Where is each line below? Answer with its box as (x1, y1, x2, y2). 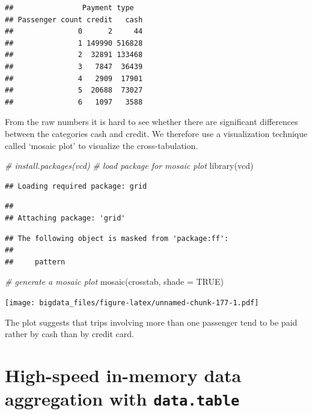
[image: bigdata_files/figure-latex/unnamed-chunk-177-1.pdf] (5, 298, 259, 307)
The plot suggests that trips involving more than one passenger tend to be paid (5, 315, 298, 328)
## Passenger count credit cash (5, 15, 143, 24)
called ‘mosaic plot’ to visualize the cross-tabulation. (5, 139, 198, 151)
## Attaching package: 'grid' (5, 213, 126, 222)
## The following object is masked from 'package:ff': (5, 234, 229, 243)
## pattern (5, 257, 66, 266)
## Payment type (5, 4, 134, 12)
